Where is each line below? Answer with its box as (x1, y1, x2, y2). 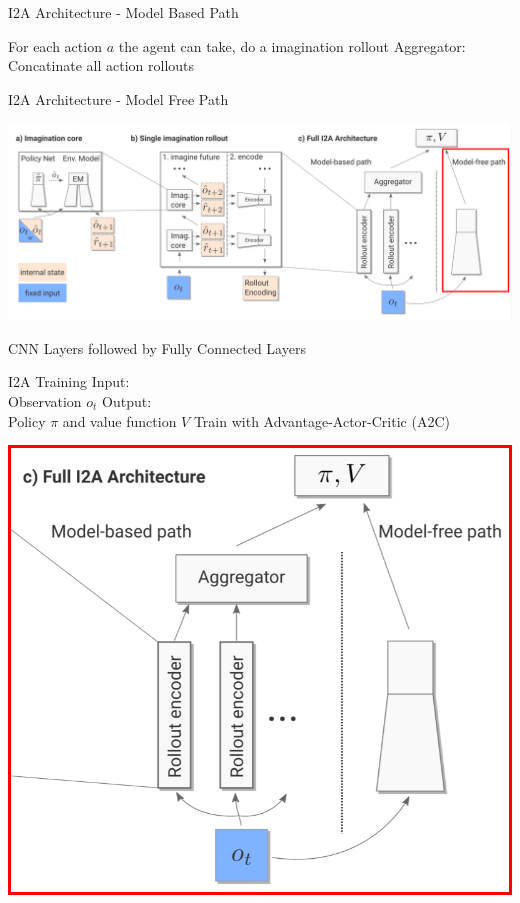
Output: (102, 391, 152, 412)
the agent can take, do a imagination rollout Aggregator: (118, 35, 466, 56)
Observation (8, 391, 82, 412)
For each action (8, 35, 102, 56)
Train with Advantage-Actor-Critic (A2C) (193, 410, 450, 431)
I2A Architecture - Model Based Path (8, 2, 239, 22)
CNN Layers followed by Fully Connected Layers (8, 337, 306, 358)
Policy (8, 410, 46, 431)
